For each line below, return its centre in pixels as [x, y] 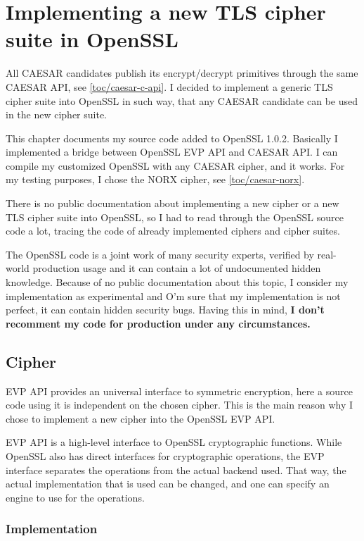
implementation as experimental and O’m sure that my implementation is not [173, 296]
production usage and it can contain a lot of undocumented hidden [177, 268]
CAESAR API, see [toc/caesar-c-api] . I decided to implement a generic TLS [169, 86]
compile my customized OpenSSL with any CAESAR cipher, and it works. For [175, 165]
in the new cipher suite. [57, 114]
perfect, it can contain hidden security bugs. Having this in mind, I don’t [165, 310]
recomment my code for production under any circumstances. [158, 323]
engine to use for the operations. [75, 497]
